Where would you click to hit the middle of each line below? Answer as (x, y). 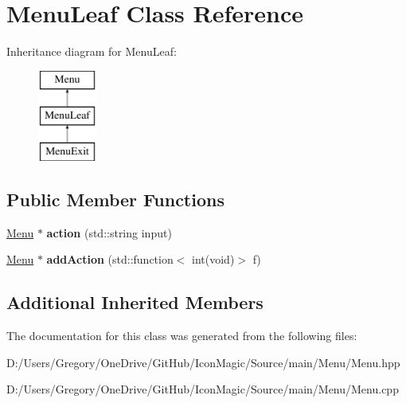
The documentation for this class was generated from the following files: (182, 336)
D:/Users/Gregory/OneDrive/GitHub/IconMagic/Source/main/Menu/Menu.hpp (203, 362)
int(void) (213, 259)
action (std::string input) (109, 232)
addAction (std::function (110, 259)
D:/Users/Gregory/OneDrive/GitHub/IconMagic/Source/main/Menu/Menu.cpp (203, 389)
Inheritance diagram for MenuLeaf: (92, 51)
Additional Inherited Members (135, 302)
